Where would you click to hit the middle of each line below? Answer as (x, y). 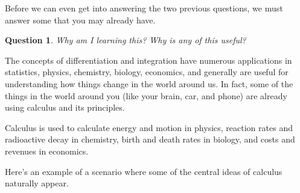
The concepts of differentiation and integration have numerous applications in (148, 60)
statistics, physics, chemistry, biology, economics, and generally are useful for (147, 72)
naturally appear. (37, 183)
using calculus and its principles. (65, 107)
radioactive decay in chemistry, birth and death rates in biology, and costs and (150, 139)
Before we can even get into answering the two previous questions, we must (144, 8)
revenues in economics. (47, 151)
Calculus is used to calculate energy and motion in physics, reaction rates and (149, 127)
